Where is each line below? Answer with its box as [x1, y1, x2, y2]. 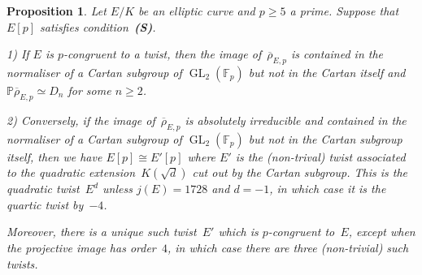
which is [218, 223, 259, 240]
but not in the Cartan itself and [248, 63, 406, 80]
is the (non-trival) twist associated [235, 148, 406, 165]
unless [102, 180, 133, 197]
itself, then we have [7, 148, 102, 165]
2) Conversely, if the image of [7, 111, 155, 128]
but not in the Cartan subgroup [248, 130, 402, 147]
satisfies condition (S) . [40, 18, 156, 35]
